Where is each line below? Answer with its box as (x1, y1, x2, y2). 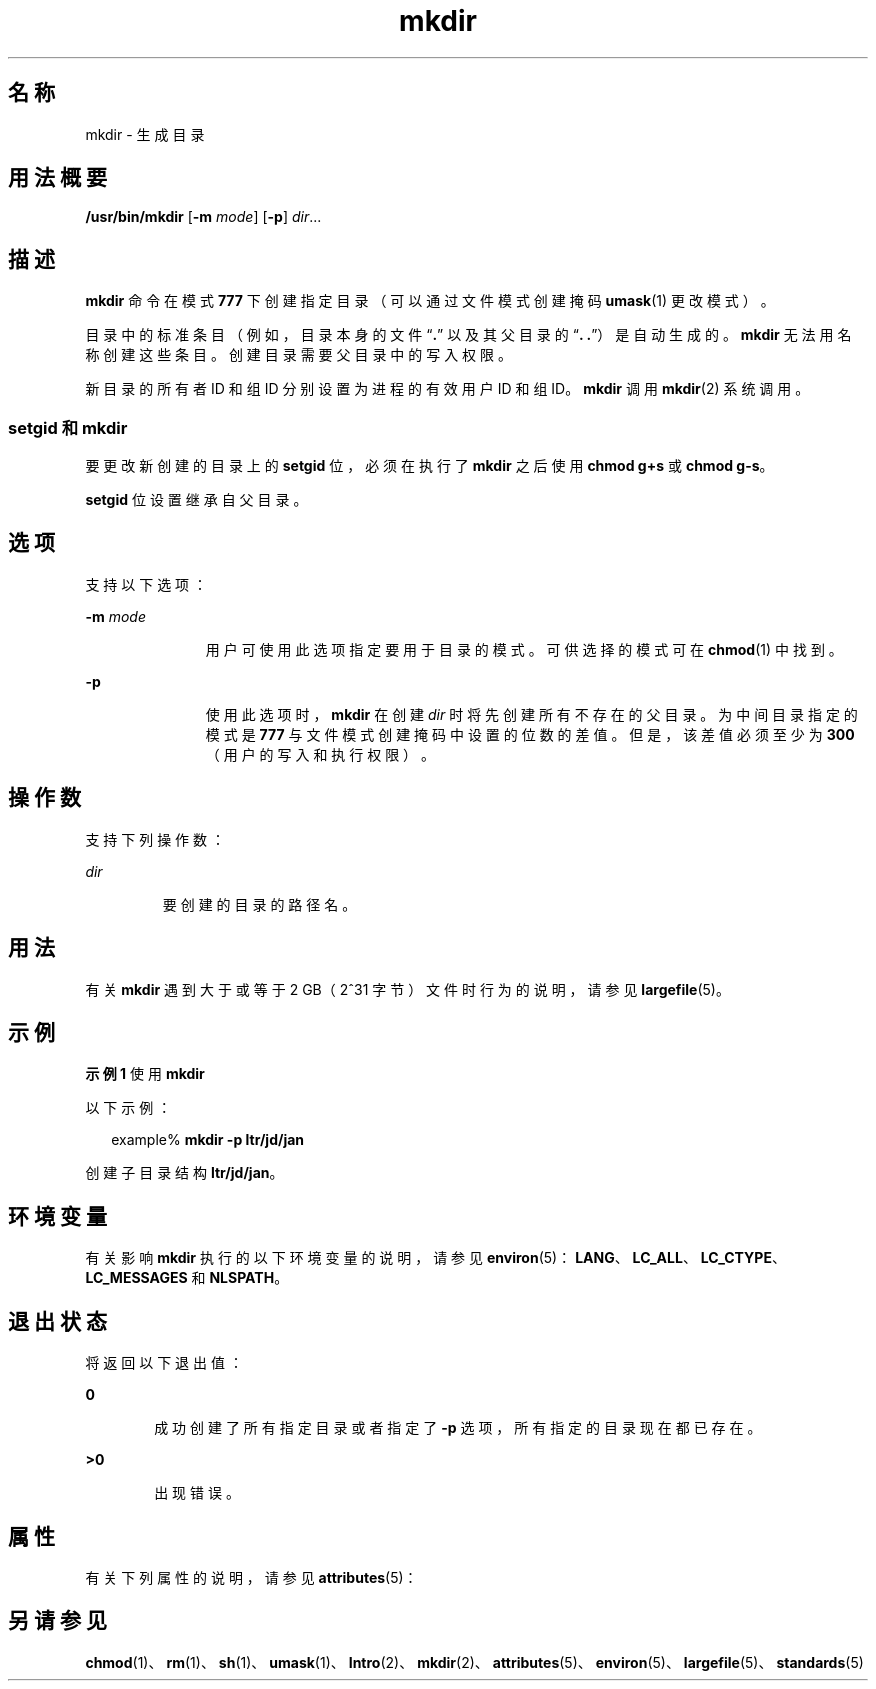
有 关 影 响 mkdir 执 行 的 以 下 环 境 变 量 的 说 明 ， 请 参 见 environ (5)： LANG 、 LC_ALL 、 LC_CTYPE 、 (85, 1249, 786, 1267)
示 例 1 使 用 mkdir (85, 1065, 205, 1083)
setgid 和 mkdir (8, 417, 128, 438)
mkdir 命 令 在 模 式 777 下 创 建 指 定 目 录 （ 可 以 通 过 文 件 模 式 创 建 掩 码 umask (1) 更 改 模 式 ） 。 (85, 292, 775, 310)
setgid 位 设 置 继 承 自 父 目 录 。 (85, 491, 308, 509)
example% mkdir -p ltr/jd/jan (111, 1131, 305, 1149)
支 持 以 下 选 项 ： (85, 575, 208, 593)
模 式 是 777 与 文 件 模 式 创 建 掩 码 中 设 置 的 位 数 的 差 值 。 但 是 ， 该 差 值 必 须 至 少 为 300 (205, 725, 855, 743)
